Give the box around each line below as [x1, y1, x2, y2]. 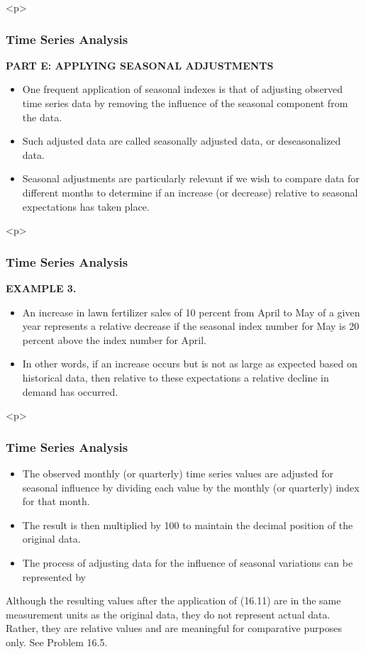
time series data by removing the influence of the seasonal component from [22, 96, 348, 110]
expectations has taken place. [22, 199, 150, 214]
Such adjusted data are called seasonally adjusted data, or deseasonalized [22, 133, 341, 148]
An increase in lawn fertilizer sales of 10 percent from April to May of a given [22, 304, 360, 319]
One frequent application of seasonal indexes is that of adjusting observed [22, 82, 343, 96]
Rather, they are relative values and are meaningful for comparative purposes [6, 621, 342, 636]
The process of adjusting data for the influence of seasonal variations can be [22, 555, 353, 570]
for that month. [22, 494, 90, 509]
